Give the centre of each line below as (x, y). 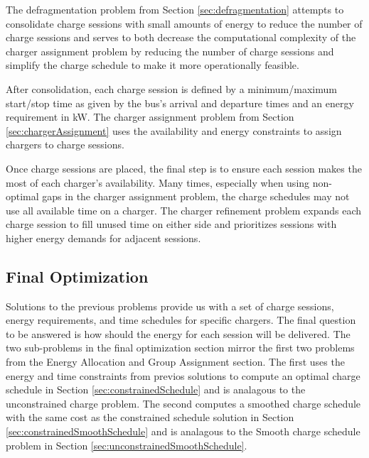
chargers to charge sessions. (65, 145)
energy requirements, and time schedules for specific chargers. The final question (181, 320)
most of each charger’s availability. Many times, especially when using (158, 182)
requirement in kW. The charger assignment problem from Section (150, 117)
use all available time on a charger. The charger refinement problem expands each (184, 210)
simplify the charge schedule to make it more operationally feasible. (153, 65)
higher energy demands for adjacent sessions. (103, 238)
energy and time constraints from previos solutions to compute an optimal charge (183, 375)
